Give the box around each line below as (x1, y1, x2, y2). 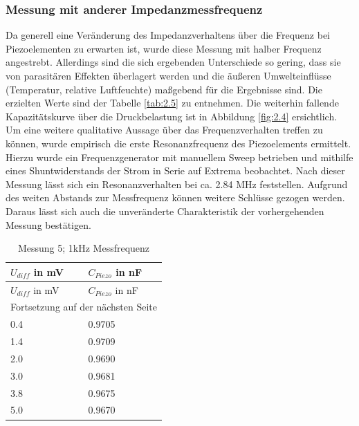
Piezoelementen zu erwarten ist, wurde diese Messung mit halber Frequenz (6, 41, 322, 55)
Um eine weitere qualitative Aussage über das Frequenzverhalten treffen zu (6, 122, 323, 137)
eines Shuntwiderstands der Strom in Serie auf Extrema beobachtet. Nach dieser (6, 163, 345, 178)
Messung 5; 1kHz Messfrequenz (17, 241, 150, 255)
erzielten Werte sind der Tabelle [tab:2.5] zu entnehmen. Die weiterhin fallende (6, 95, 339, 110)
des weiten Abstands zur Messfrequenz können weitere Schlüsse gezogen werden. (6, 190, 345, 205)
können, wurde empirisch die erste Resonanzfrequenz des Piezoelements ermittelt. (6, 136, 351, 150)
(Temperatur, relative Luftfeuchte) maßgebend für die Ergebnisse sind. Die (6, 82, 322, 96)
